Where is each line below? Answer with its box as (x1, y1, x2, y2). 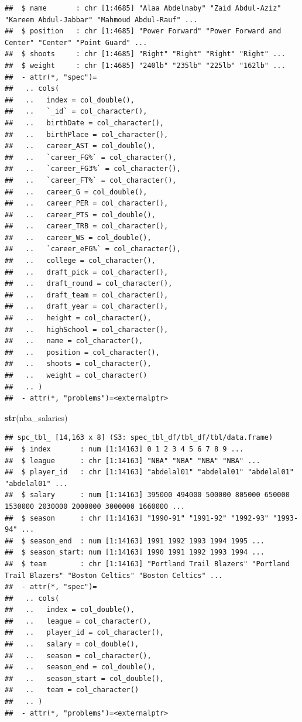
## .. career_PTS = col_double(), (5, 210, 156, 219)
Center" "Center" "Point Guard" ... (5, 38, 147, 47)
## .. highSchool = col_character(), (5, 325, 169, 334)
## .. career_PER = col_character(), (5, 199, 169, 208)
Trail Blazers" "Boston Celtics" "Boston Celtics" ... (5, 571, 223, 580)
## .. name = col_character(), (5, 337, 143, 345)
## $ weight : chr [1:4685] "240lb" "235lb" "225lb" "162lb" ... (5, 61, 286, 70)
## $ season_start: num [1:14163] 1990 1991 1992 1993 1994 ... (5, 548, 265, 557)
